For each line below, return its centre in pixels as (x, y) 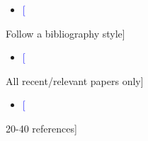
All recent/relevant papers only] (75, 80)
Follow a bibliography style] (66, 33)
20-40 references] (41, 128)
